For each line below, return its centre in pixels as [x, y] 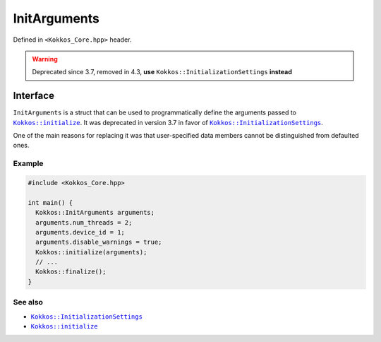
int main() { [50, 202]
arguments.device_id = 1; [80, 232]
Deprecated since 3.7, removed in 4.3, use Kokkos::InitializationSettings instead [162, 72]
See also [28, 302]
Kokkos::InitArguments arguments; [95, 213]
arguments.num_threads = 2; [84, 222]
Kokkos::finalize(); [71, 272]
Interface [34, 96]
